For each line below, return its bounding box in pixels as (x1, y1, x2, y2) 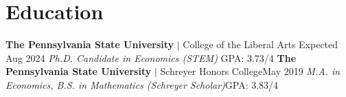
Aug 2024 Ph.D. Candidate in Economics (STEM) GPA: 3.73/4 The (5, 50, 297, 65)
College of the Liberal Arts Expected (183, 37, 338, 52)
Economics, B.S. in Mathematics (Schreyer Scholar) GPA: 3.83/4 (5, 77, 279, 91)
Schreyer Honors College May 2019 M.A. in (160, 64, 341, 78)
